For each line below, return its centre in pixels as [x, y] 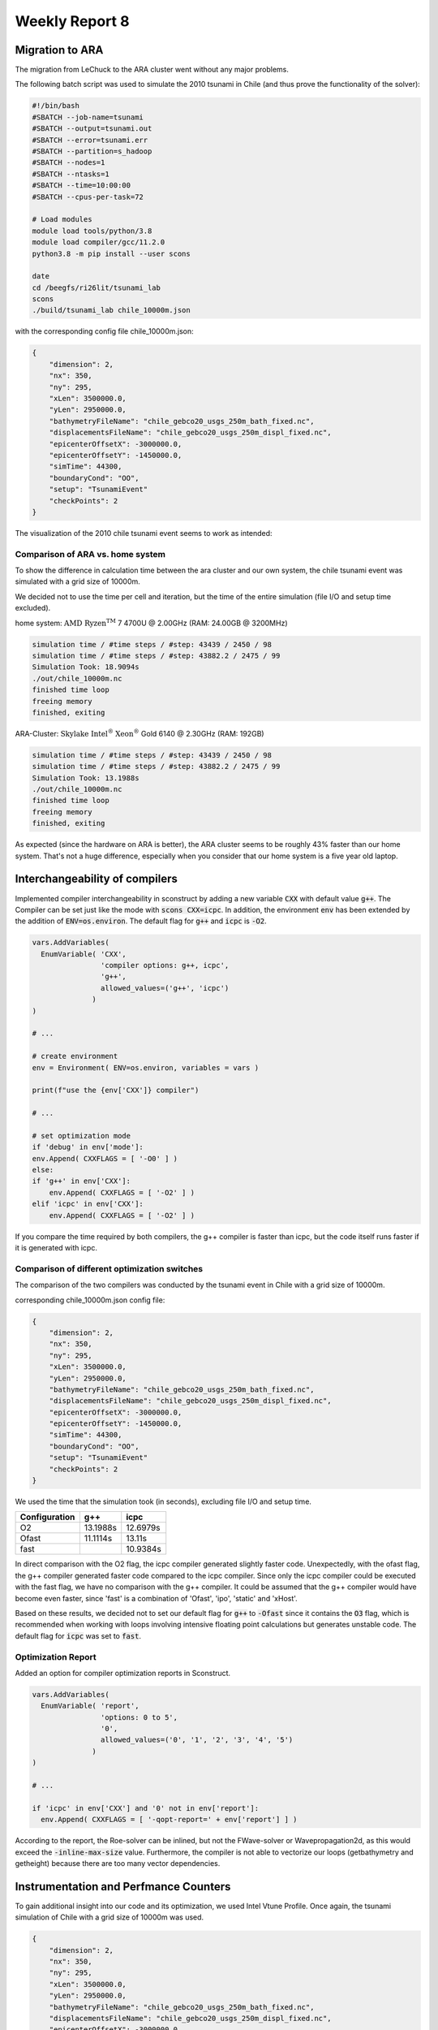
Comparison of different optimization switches [109, 1268]
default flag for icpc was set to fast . [78, 1635]
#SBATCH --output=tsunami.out [92, 129]
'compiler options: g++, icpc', [165, 965]
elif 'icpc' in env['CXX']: [88, 1204]
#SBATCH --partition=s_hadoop [92, 151]
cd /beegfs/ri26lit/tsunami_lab [97, 287]
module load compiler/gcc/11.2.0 [99, 242]
